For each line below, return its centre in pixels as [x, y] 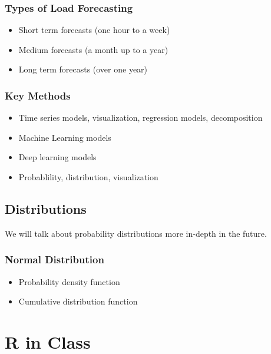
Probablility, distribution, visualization [88, 177]
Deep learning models [57, 157]
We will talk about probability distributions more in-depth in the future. [136, 233]
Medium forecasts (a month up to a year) [93, 49]
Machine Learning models [65, 137]
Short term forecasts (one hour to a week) [94, 30]
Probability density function [69, 281]
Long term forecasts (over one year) [83, 69]
